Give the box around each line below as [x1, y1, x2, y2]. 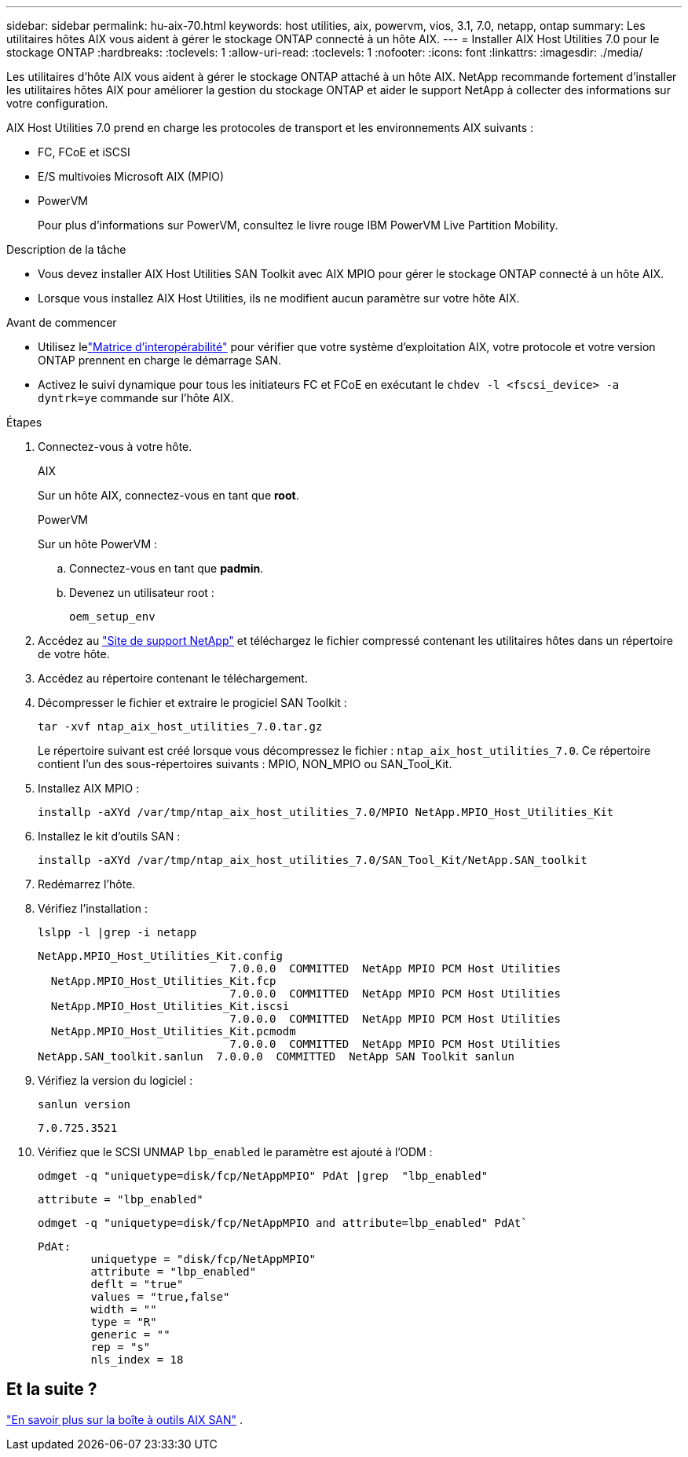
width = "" [90, 1303, 157, 1316]
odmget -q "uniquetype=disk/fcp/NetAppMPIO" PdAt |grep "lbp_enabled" [38, 1170, 489, 1182]
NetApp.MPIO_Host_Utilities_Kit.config [38, 950, 283, 962]
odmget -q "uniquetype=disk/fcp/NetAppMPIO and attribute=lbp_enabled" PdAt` [38, 1217, 528, 1229]
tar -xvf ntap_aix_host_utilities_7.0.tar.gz [38, 720, 323, 733]
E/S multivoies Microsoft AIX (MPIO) [38, 170, 225, 183]
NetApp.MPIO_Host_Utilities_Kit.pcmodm [50, 1025, 296, 1038]
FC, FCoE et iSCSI [38, 145, 130, 159]
